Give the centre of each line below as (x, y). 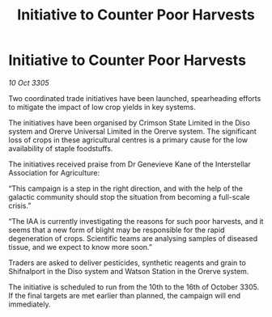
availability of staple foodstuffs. (61, 148)
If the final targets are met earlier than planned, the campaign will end (125, 295)
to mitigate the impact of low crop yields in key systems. (102, 107)
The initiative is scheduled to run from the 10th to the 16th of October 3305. (134, 287)
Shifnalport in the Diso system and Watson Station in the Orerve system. (129, 271)
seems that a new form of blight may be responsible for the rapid (117, 230)
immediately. (30, 304)
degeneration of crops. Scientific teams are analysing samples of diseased (133, 238)
